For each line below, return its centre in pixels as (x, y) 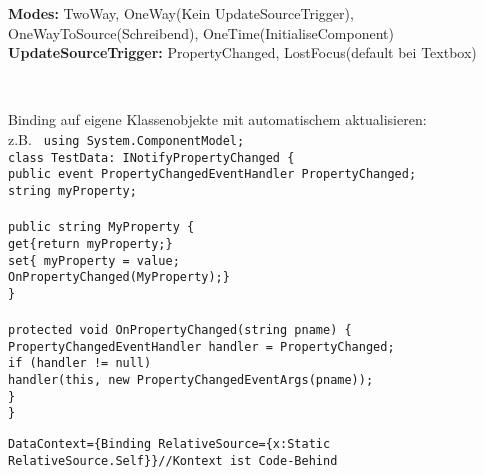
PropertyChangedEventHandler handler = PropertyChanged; (201, 346)
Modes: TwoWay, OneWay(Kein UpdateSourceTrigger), (181, 13)
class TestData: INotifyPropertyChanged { (151, 157)
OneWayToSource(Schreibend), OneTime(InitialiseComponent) (201, 32)
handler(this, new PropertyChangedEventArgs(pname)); (191, 380)
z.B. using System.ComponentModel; (126, 138)
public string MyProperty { (101, 227)
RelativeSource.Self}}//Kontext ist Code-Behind (173, 460)
